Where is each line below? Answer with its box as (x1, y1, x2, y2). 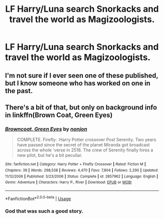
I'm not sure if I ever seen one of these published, (5, 71, 159, 79)
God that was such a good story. (5, 208, 84, 215)
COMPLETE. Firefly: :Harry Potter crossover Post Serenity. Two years (17, 137, 156, 143)
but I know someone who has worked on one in (5, 79, 150, 87)
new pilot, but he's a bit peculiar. (17, 152, 83, 158)
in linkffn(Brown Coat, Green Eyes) (5, 111, 113, 119)
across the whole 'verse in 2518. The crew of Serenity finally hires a (17, 147, 153, 153)
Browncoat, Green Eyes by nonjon (5, 125, 87, 132)
